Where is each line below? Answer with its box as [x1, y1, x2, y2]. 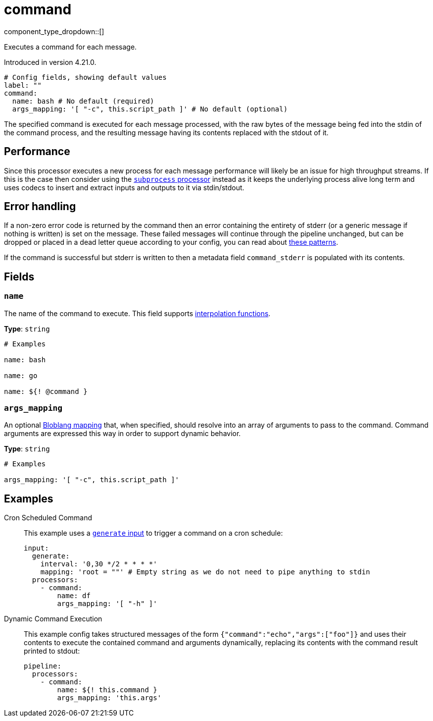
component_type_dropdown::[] [4, 27, 104, 36]
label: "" [4, 81, 42, 89]
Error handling [4, 200, 76, 213]
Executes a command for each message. [4, 42, 137, 51]
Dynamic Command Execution [4, 614, 102, 623]
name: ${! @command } [4, 387, 88, 395]
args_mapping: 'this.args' [57, 694, 162, 702]
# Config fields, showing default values [4, 73, 167, 81]
